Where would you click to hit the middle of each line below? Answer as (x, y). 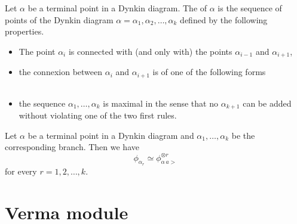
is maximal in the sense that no (160, 103)
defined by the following (224, 19)
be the (243, 135)
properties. (25, 31)
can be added (267, 103)
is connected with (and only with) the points (150, 51)
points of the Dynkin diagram (59, 19)
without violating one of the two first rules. (98, 115)
